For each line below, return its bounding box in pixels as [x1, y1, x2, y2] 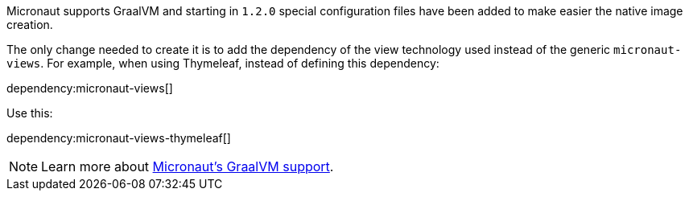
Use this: [6, 106, 53, 120]
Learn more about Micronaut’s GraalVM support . [41, 158, 334, 174]
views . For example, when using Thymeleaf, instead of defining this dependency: [6, 56, 439, 70]
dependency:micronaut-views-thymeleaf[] [6, 131, 231, 145]
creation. [6, 18, 53, 31]
